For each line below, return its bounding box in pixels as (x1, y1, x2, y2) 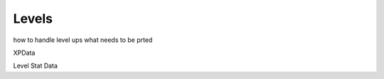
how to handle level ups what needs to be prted (13, 36, 153, 44)
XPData (13, 48, 36, 57)
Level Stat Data (13, 61, 58, 70)
